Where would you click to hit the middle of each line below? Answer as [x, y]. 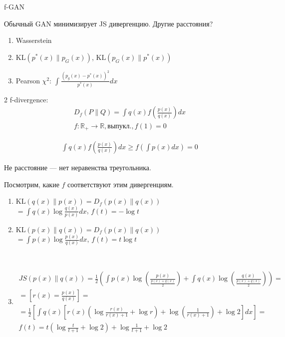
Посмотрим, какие [32, 184]
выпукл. [120, 126]
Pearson [28, 80]
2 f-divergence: [26, 99]
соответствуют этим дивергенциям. [121, 184]
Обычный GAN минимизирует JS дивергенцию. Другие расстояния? [109, 23]
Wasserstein [34, 40]
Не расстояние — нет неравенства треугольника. [78, 167]
